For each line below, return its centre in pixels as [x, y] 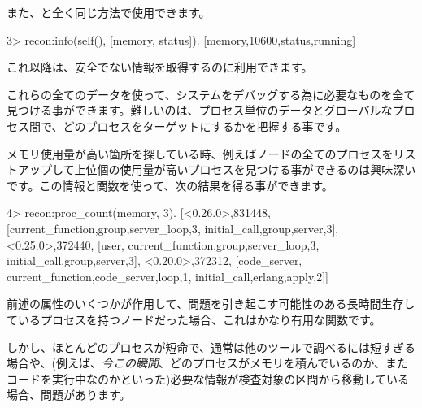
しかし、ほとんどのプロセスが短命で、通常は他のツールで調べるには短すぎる [211, 347]
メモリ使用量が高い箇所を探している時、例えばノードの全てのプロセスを [200, 153]
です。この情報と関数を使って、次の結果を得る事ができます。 [170, 185]
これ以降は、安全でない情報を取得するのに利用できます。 [160, 67]
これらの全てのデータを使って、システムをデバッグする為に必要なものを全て [211, 94]
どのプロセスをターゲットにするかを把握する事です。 [205, 126]
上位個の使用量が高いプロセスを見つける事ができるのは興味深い [245, 169]
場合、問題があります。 [69, 395]
